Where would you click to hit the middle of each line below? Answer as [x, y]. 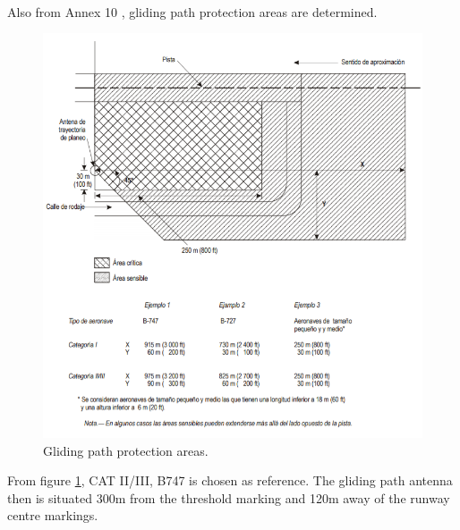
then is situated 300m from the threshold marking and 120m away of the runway [229, 497]
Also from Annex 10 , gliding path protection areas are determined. [192, 11]
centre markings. [53, 515]
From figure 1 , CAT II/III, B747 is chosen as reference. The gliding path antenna [230, 480]
